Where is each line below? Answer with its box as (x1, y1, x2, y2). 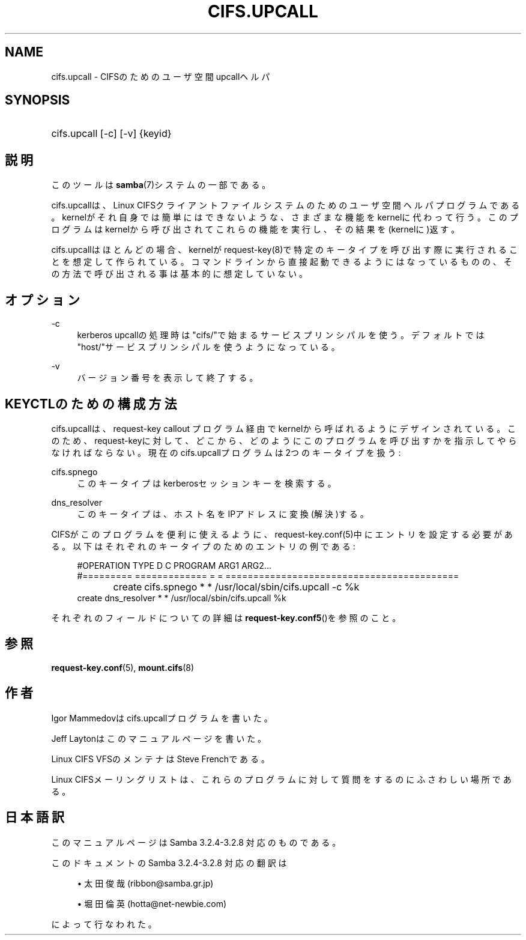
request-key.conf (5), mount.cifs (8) (51, 662, 194, 673)
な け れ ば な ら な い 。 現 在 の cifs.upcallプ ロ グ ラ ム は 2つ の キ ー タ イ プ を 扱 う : (51, 447, 401, 458)
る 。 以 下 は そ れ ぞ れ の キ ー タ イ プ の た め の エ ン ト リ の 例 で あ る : (51, 541, 355, 551)
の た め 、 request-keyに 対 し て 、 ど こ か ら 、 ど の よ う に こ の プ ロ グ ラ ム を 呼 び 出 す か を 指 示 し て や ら (51, 435, 517, 446)
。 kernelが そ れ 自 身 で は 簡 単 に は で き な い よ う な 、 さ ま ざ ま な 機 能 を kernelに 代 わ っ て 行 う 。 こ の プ (51, 212, 518, 223)
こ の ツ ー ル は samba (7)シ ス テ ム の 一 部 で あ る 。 (51, 180, 271, 190)
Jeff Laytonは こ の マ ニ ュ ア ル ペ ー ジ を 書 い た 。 (51, 733, 267, 744)
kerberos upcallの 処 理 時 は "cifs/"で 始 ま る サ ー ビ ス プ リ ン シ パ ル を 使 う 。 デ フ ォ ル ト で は (77, 330, 485, 341)
